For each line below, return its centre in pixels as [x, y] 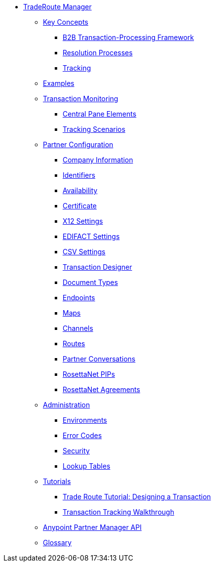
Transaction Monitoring [81, 99]
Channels [78, 328]
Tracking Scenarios [94, 129]
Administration [67, 405]
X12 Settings [83, 221]
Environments [85, 420]
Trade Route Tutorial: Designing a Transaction [137, 497]
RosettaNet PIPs [89, 374]
